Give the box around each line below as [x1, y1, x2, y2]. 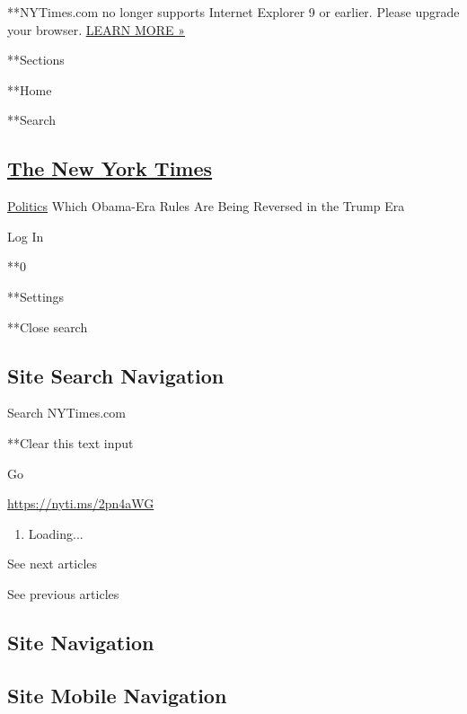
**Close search [7, 317, 88, 336]
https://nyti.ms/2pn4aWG [7, 494, 154, 513]
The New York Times [7, 154, 213, 182]
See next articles [7, 554, 98, 573]
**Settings [7, 286, 65, 305]
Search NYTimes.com [7, 403, 126, 422]
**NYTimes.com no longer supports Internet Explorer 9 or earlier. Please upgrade [7, 3, 460, 21]
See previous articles [7, 584, 119, 603]
